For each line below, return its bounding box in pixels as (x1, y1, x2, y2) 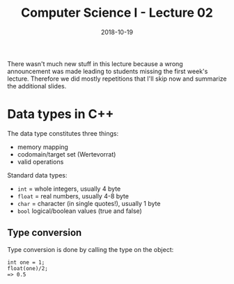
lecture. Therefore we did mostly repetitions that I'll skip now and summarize (7, 74, 227, 83)
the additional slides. (7, 81, 67, 90)
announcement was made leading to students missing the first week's (7, 67, 208, 75)
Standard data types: (7, 171, 68, 179)
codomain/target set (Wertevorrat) (17, 150, 116, 158)
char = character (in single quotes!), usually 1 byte (17, 199, 161, 207)
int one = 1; (7, 259, 45, 266)
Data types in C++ (7, 106, 114, 123)
